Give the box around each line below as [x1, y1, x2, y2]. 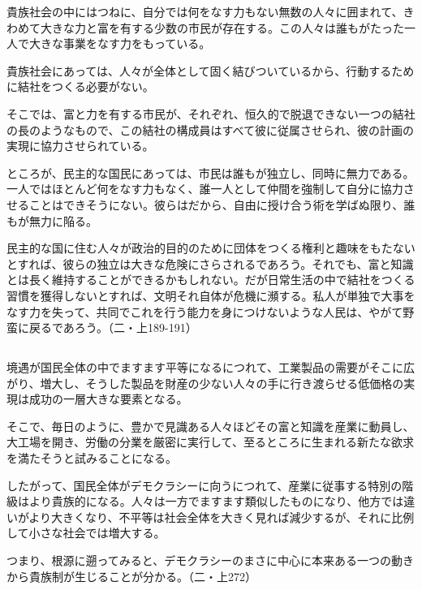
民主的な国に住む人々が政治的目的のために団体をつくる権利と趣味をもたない [6, 239, 416, 256]
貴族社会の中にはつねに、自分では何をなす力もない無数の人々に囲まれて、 [6, 3, 403, 19]
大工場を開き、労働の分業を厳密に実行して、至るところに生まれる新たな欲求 [6, 433, 414, 450]
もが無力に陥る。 [6, 212, 97, 229]
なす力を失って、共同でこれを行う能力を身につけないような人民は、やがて [6, 303, 403, 320]
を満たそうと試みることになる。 [6, 450, 177, 467]
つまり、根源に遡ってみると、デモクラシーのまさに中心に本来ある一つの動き [6, 552, 414, 569]
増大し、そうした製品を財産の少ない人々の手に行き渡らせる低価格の [40, 374, 404, 391]
